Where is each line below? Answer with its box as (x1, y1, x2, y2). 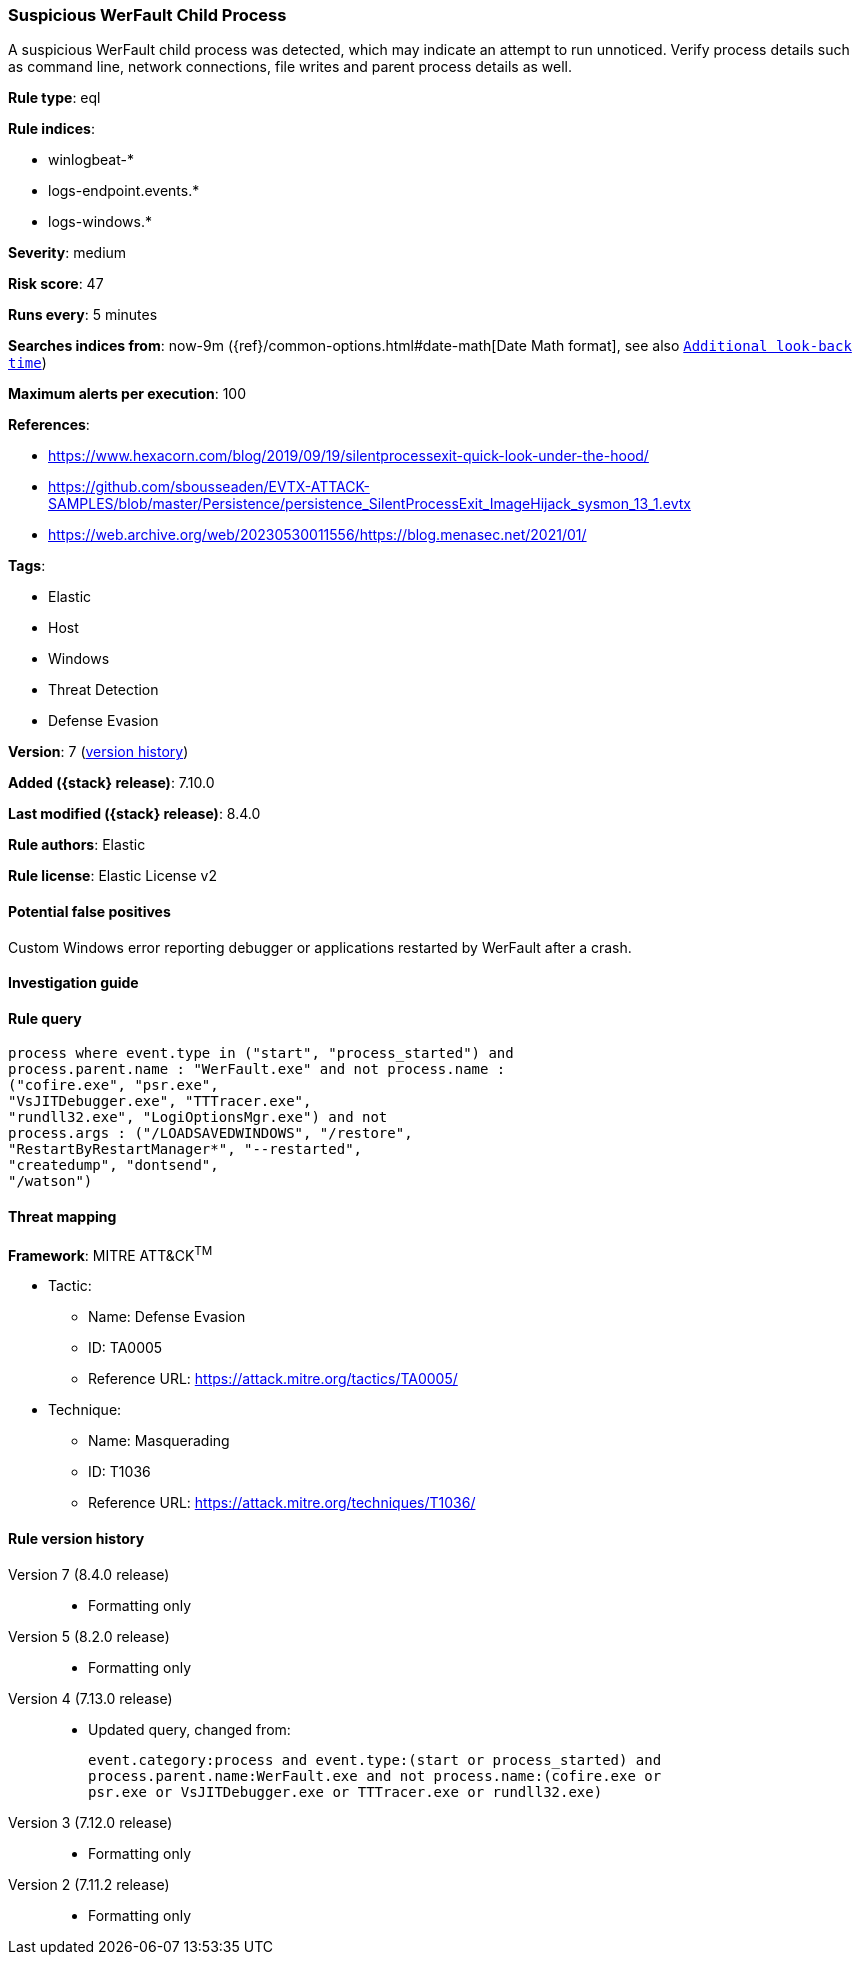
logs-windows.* (48, 213, 152, 231)
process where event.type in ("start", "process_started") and (8, 1045, 514, 1062)
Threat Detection (48, 681, 159, 699)
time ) (8, 354, 47, 372)
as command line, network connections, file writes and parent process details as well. (8, 58, 573, 76)
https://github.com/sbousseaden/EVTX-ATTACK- (48, 478, 370, 496)
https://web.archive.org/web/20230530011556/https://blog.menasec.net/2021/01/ (48, 526, 587, 544)
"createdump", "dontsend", (8, 1157, 219, 1174)
